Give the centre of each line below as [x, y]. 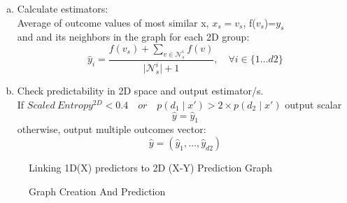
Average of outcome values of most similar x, [113, 22]
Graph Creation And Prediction [97, 191]
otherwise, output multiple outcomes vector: [112, 129]
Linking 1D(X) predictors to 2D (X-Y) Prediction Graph [151, 167]
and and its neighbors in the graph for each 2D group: [133, 37]
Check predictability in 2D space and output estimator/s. [140, 91]
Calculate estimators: [63, 8]
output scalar [313, 104]
